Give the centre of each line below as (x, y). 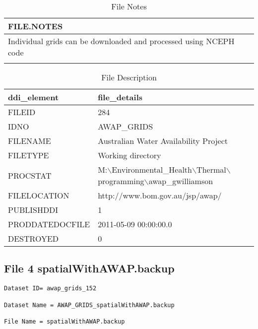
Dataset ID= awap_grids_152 (50, 289)
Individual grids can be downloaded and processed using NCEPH (121, 41)
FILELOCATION (39, 195)
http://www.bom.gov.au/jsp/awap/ (160, 195)
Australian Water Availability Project (163, 141)
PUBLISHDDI (33, 210)
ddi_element (33, 97)
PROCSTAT (30, 175)
